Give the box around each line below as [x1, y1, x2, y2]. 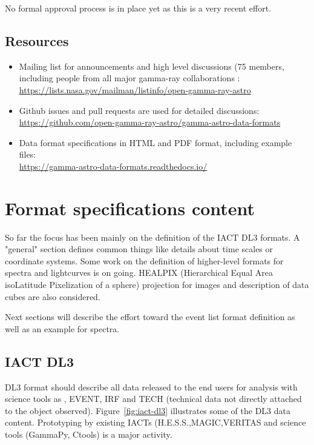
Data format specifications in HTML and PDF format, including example [19, 136, 292, 149]
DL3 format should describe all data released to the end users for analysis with [5, 380, 298, 393]
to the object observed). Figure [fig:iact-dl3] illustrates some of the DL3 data [5, 404, 290, 417]
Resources [5, 31, 69, 50]
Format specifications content [5, 195, 255, 220]
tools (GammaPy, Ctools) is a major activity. [5, 428, 172, 440]
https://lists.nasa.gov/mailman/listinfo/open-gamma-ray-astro [19, 83, 251, 96]
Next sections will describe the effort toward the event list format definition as [5, 310, 295, 323]
